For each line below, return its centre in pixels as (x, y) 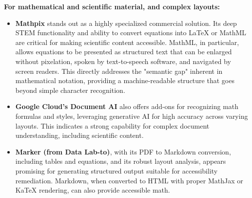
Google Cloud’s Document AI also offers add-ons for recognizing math (127, 106)
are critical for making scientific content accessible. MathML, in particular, (127, 42)
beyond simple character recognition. (70, 90)
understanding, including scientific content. (79, 135)
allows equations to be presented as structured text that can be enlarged (124, 52)
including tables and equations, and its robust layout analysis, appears (121, 161)
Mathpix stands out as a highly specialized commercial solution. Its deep (126, 23)
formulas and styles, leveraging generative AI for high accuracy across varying (132, 116)
